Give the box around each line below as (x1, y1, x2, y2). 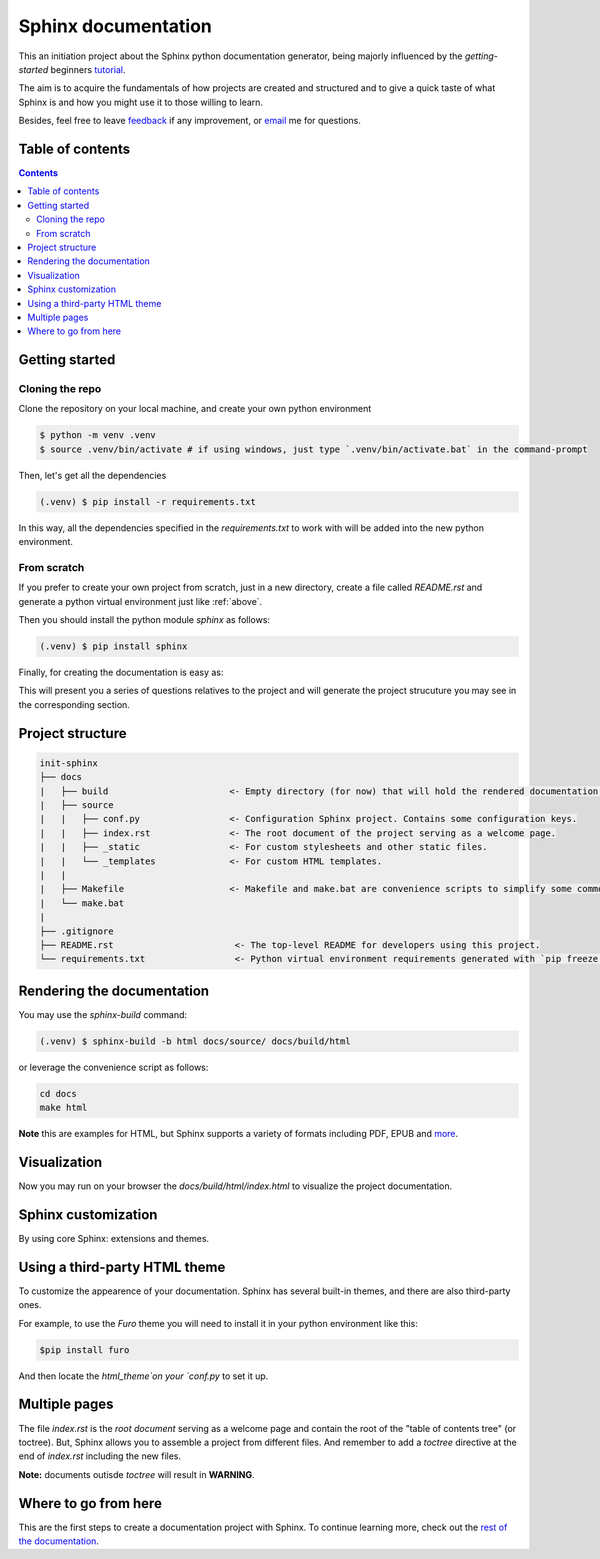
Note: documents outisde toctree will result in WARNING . (18, 1468, 255, 1480)
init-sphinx (39, 757, 99, 769)
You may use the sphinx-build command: (18, 1008, 188, 1020)
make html (39, 1102, 88, 1114)
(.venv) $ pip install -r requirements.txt (39, 496, 257, 507)
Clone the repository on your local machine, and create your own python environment (18, 403, 372, 415)
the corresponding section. (18, 698, 130, 710)
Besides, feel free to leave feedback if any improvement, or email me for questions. (18, 115, 362, 127)
